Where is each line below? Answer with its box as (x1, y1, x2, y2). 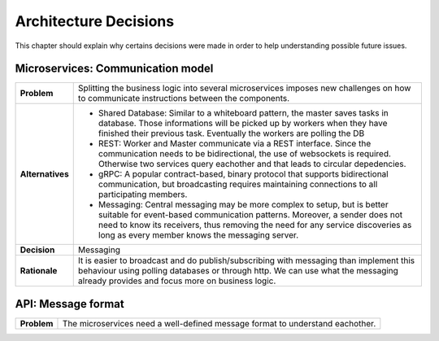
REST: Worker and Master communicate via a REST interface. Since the (98, 138, 372, 150)
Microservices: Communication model (15, 62, 214, 76)
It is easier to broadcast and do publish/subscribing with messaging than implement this (77, 255, 415, 266)
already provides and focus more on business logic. (77, 275, 276, 286)
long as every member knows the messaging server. (98, 230, 299, 241)
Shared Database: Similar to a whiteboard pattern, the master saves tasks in (98, 107, 389, 119)
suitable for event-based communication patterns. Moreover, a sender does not (98, 209, 402, 221)
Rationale (20, 265, 58, 277)
